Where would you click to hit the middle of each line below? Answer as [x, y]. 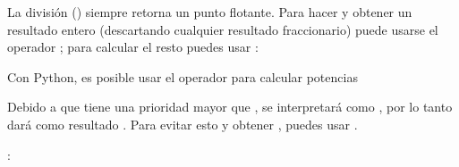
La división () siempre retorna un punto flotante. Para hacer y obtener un [210, 12]
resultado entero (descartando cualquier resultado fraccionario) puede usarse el [223, 29]
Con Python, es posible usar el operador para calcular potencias [183, 76]
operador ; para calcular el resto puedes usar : [133, 47]
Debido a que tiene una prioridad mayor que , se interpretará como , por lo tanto [230, 107]
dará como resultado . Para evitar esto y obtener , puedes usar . [183, 124]
